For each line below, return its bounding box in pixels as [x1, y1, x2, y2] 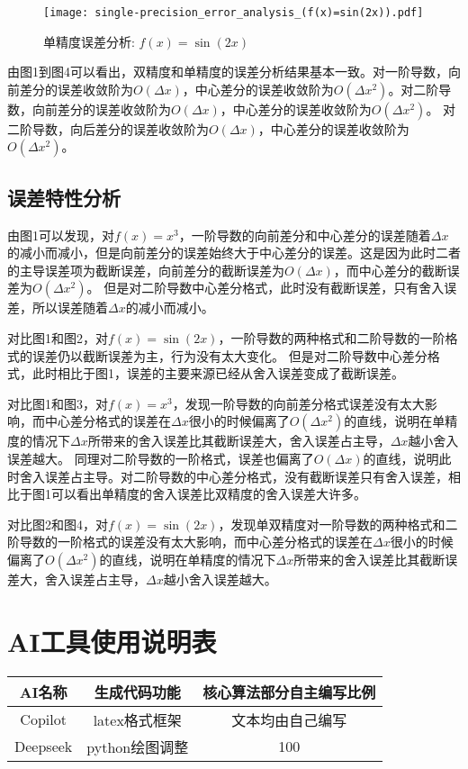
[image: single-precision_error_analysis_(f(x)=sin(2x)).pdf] [43, 6, 424, 19]
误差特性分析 [7, 183, 121, 211]
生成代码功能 [94, 681, 181, 702]
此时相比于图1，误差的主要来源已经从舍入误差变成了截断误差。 [31, 364, 404, 383]
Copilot [20, 709, 67, 730]
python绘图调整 [86, 736, 189, 757]
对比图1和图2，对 [7, 329, 108, 348]
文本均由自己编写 [231, 709, 347, 730]
